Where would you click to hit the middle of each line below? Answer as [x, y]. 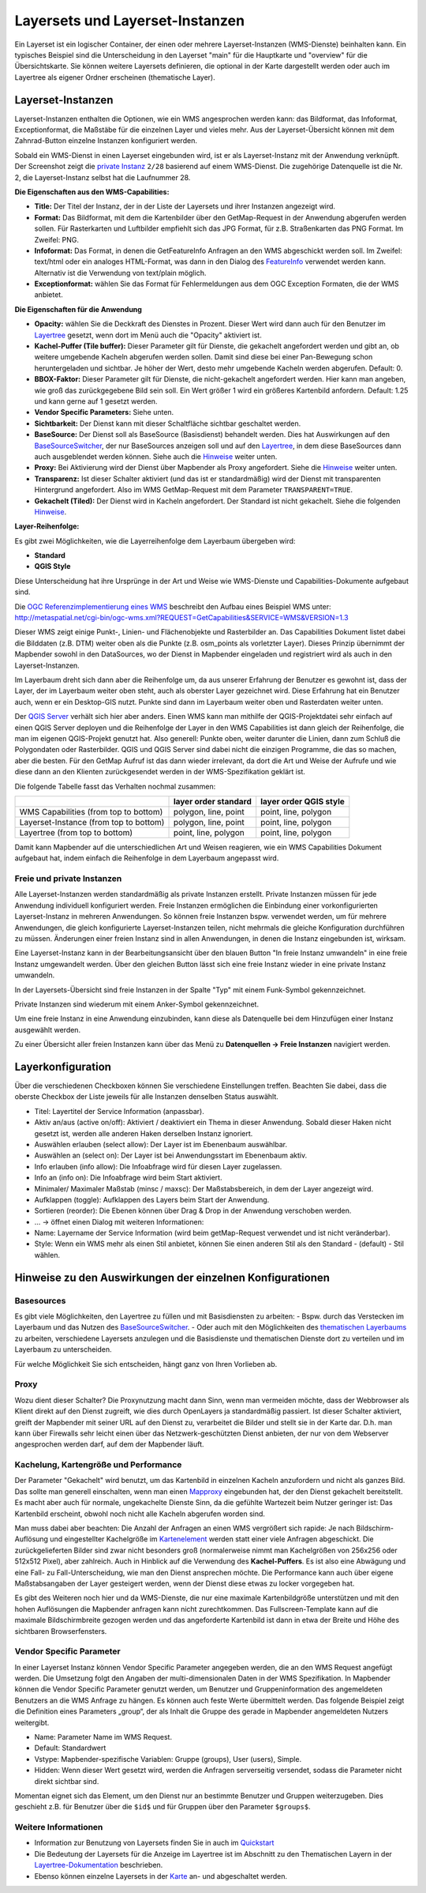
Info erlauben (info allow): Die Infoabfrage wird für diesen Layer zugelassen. [158, 1166]
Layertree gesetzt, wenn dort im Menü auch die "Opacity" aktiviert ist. [148, 335]
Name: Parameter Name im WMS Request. [103, 1737]
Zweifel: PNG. [56, 239]
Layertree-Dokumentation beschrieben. [99, 1865]
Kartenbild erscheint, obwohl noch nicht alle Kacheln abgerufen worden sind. [140, 1514]
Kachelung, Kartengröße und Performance [98, 1465]
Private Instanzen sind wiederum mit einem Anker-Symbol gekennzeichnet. [137, 1004]
